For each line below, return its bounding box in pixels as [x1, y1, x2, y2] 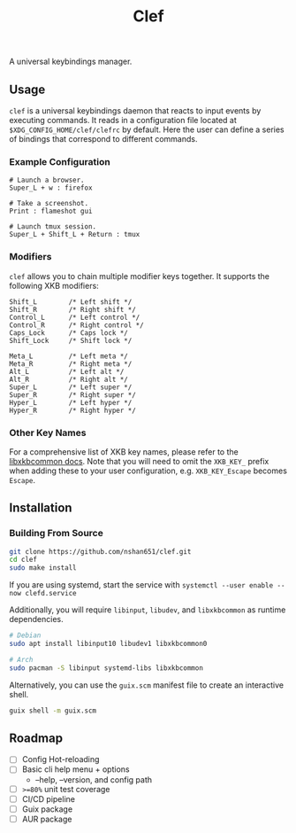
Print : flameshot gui [9, 206, 93, 216]
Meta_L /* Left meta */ [9, 352, 128, 361]
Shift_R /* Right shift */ [9, 305, 137, 314]
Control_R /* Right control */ [9, 321, 144, 330]
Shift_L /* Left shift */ [9, 297, 133, 307]
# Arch [9, 655, 34, 664]
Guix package [21, 804, 73, 814]
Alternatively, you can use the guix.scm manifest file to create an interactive [9, 680, 285, 690]
